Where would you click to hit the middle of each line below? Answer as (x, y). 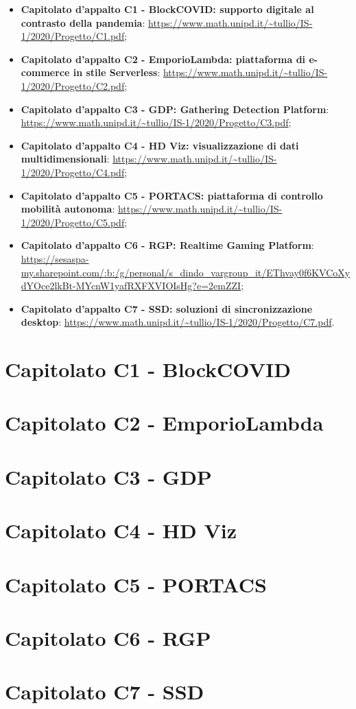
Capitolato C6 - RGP (108, 637)
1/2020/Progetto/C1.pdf (73, 36)
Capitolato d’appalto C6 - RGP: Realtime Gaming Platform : (167, 245)
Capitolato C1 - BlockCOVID (148, 369)
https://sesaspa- (55, 258)
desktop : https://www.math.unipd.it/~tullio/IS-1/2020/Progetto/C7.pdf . (178, 322)
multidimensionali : (65, 159)
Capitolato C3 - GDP (108, 476)
